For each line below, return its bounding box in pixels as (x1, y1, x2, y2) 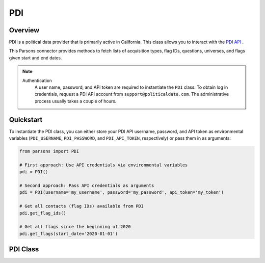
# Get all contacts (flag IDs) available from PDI (19, 204, 144, 209)
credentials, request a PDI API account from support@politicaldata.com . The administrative (34, 91, 229, 97)
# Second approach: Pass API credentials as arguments (19, 183, 154, 188)
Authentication (22, 78, 52, 83)
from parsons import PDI (19, 149, 79, 154)
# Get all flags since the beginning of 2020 (19, 224, 131, 230)
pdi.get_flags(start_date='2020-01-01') (19, 231, 118, 237)
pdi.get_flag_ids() (19, 210, 66, 216)
